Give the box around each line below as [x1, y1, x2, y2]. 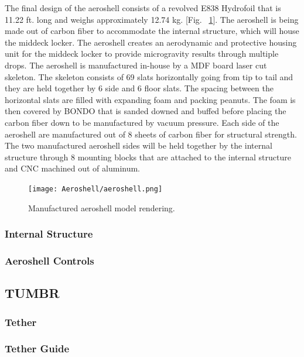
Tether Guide [5, 341, 70, 356]
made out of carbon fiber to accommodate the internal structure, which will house [5, 25, 299, 37]
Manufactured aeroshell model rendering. [28, 201, 175, 214]
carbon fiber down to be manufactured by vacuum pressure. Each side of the [5, 116, 279, 128]
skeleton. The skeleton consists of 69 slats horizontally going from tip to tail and [5, 70, 293, 83]
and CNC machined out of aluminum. [5, 162, 141, 174]
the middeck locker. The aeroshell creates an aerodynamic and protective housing [5, 36, 297, 48]
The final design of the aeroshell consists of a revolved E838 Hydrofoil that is [5, 2, 281, 13]
